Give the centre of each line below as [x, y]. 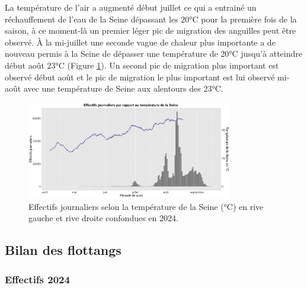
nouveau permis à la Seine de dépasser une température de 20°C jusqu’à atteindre [153, 54]
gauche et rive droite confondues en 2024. [103, 218]
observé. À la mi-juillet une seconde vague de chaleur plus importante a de [140, 42]
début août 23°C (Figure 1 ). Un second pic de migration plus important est [142, 65]
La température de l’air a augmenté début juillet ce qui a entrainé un [131, 7]
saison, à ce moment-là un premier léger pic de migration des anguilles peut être [151, 30]
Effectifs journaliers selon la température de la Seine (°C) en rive [146, 206]
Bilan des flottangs [63, 250]
